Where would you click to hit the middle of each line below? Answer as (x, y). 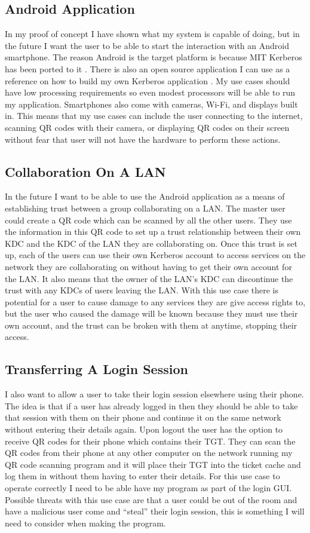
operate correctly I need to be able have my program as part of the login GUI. (148, 488)
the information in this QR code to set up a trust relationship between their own (153, 232)
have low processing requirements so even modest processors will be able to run (150, 92)
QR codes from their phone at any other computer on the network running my (149, 453)
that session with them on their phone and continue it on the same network (143, 417)
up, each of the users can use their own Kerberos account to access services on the (155, 255)
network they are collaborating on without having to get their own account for (148, 266)
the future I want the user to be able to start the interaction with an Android (147, 45)
